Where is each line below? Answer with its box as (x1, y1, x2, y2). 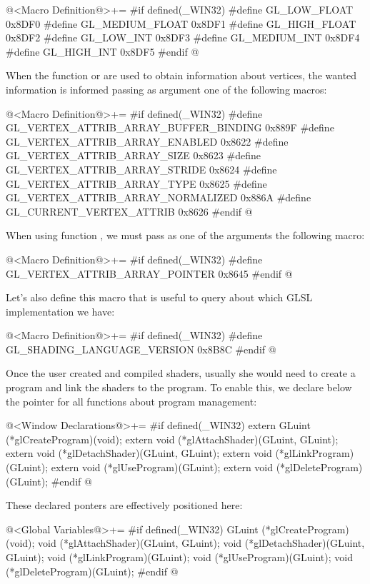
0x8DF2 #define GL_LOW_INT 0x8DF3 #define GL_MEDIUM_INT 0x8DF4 (6, 30, 360, 45)
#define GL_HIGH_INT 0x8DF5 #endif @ (6, 44, 199, 59)
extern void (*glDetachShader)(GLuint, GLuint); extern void (6, 445, 272, 460)
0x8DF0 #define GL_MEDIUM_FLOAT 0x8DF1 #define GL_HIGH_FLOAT (6, 16, 356, 31)
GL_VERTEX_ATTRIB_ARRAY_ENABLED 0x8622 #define (6, 134, 289, 148)
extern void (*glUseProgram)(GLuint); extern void (51, 460, 274, 475)
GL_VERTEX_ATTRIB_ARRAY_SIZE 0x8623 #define (6, 148, 261, 163)
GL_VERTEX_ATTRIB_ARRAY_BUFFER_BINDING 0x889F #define (6, 120, 334, 135)
